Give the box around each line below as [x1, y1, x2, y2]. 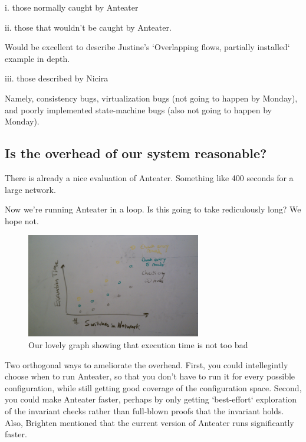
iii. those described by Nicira [5, 72, 108, 84]
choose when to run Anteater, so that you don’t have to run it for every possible [5, 370, 295, 382]
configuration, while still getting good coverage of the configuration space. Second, [5, 381, 302, 394]
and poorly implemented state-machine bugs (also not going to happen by [5, 103, 272, 116]
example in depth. [5, 52, 70, 64]
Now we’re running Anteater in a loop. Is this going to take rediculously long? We [5, 203, 301, 215]
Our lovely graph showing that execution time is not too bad [28, 339, 248, 351]
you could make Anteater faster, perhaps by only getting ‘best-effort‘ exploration [5, 393, 297, 405]
